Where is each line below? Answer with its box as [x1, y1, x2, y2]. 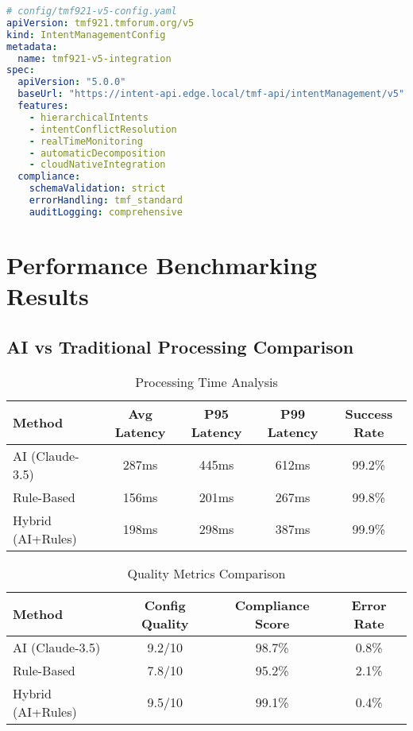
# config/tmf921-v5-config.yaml [6, 6, 177, 17]
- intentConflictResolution [29, 123, 177, 135]
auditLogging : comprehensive [29, 206, 183, 218]
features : [17, 100, 69, 111]
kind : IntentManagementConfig [6, 29, 166, 41]
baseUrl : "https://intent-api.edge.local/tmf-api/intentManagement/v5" [17, 88, 405, 100]
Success [345, 404, 393, 423]
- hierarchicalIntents [29, 111, 149, 123]
